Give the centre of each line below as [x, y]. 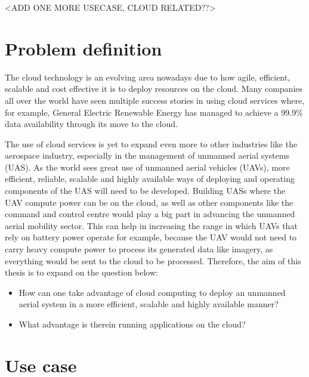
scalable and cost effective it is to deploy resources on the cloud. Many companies [154, 89]
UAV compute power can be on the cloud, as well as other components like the [149, 202]
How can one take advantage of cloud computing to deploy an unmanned [152, 292]
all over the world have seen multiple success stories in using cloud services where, [155, 100]
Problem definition [84, 48]
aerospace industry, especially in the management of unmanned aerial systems [147, 155]
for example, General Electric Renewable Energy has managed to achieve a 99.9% [154, 112]
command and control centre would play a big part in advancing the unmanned [150, 214]
